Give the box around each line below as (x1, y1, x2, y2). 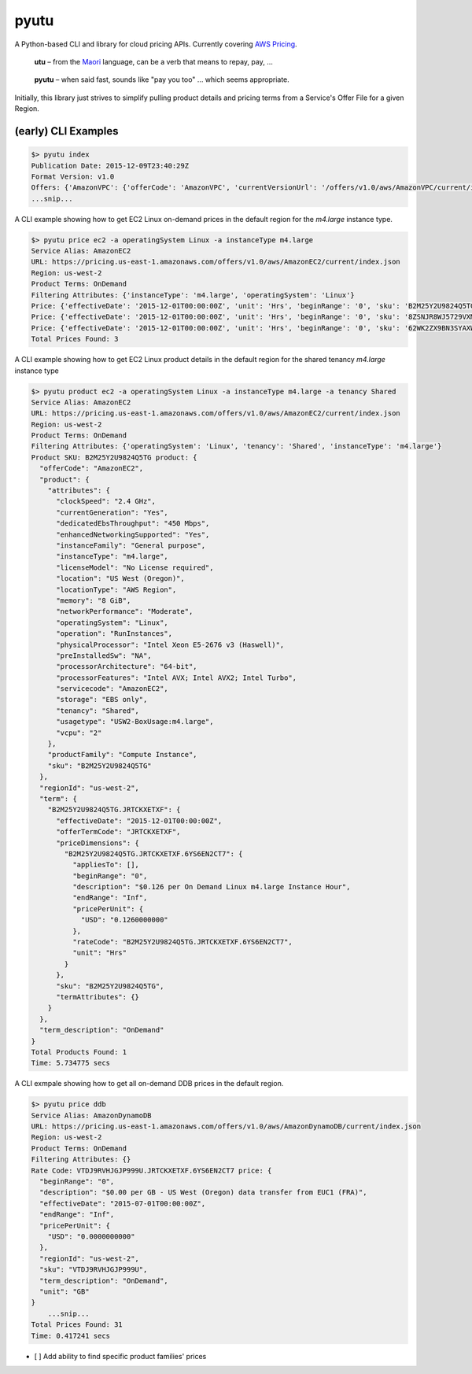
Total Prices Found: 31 (31, 1320, 124, 1329)
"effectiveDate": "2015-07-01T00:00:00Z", (39, 1199, 206, 1208)
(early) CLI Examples (14, 124, 119, 138)
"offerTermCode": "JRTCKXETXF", (56, 827, 181, 837)
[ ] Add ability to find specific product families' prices (34, 1351, 207, 1361)
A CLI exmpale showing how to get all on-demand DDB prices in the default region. (14, 1079, 284, 1088)
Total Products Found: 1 (31, 1047, 127, 1056)
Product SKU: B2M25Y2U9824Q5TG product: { (31, 452, 197, 462)
